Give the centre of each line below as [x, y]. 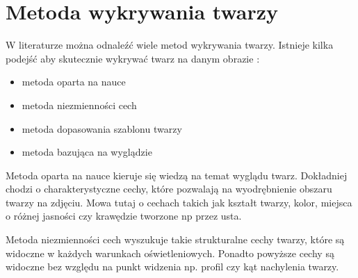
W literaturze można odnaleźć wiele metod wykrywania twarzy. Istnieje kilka [170, 45]
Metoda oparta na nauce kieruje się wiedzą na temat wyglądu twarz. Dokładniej [177, 175]
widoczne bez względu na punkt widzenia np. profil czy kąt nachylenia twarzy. [172, 267]
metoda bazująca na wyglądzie [87, 152]
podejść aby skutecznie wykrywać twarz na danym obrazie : [133, 58]
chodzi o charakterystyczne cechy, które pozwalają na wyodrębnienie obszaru [169, 189]
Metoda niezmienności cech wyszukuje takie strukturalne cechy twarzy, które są [175, 239]
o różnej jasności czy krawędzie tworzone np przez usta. [124, 216]
